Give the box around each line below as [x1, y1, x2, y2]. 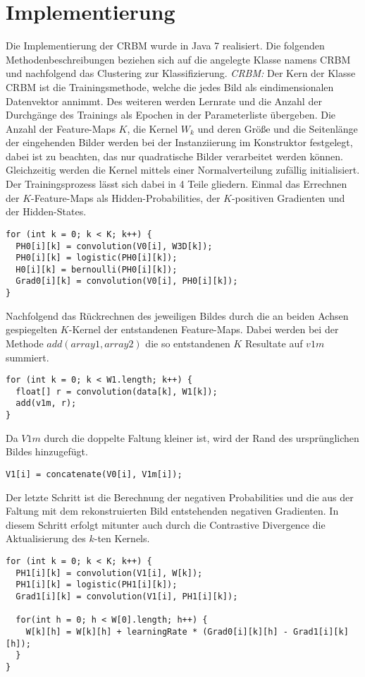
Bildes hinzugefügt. [6, 444, 88, 459]
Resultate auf [245, 335, 303, 350]
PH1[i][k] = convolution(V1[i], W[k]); [16, 568, 203, 578]
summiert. [6, 349, 49, 364]
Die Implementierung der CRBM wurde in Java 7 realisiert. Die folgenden [6, 38, 325, 53]
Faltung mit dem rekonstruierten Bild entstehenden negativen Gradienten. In [6, 503, 339, 518]
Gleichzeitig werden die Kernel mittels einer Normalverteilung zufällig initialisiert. [6, 162, 360, 177]
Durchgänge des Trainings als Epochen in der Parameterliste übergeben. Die [6, 107, 336, 122]
